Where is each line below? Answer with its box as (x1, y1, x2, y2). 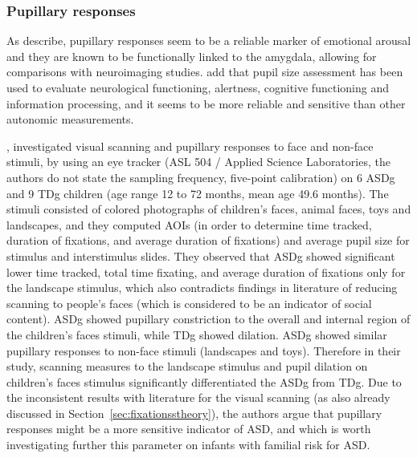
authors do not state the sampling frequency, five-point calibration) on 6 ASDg (6, 168, 395, 185)
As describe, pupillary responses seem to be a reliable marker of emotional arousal (6, 32, 411, 49)
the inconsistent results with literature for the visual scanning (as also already (6, 389, 390, 406)
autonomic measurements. (6, 111, 134, 128)
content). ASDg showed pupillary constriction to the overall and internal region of (6, 310, 411, 327)
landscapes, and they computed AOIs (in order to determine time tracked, (6, 216, 372, 233)
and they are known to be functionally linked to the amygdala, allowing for (6, 47, 377, 64)
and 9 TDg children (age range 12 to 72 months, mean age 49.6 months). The (6, 184, 389, 201)
